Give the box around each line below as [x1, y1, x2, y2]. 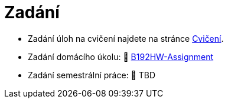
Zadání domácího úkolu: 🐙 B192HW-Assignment [28, 51, 214, 62]
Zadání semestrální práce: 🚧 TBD [28, 69, 156, 80]
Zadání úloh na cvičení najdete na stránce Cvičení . [28, 33, 224, 44]
